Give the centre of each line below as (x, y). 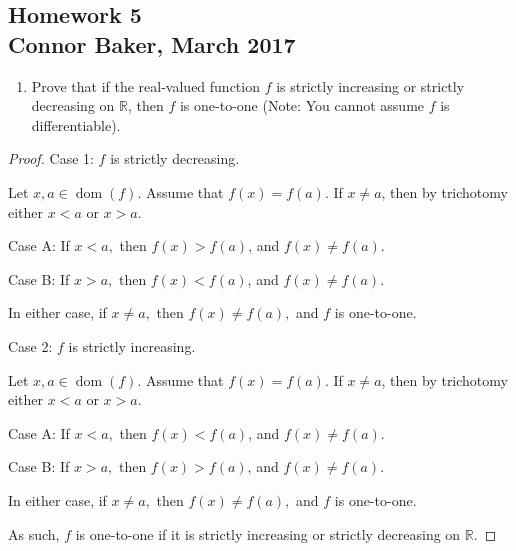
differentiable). (76, 124)
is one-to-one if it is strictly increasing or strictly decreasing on (268, 533)
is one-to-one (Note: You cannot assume (302, 105)
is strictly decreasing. (175, 158)
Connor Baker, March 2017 (152, 43)
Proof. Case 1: (51, 158)
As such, (34, 533)
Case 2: (30, 345)
